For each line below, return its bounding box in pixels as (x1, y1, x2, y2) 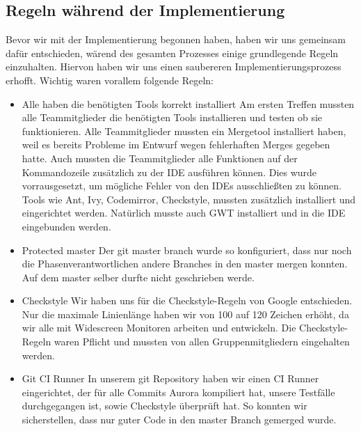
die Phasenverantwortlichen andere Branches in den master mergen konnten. (22, 256, 348, 271)
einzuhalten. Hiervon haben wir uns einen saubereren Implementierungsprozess (6, 59, 342, 74)
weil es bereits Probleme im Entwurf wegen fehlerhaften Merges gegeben (22, 137, 330, 152)
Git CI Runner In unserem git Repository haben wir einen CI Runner (22, 371, 319, 386)
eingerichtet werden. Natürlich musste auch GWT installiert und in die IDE (22, 205, 346, 220)
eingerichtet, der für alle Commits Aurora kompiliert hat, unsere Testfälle (22, 384, 335, 399)
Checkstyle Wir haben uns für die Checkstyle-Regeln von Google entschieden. (22, 293, 353, 308)
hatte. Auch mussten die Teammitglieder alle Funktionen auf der (22, 150, 298, 165)
